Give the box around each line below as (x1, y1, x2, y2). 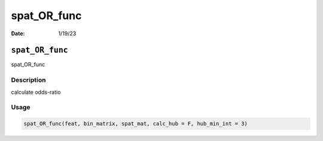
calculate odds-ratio (11, 88, 61, 96)
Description (11, 76, 46, 84)
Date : (11, 30, 25, 37)
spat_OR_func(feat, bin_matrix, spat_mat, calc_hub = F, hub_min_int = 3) (23, 120, 248, 127)
